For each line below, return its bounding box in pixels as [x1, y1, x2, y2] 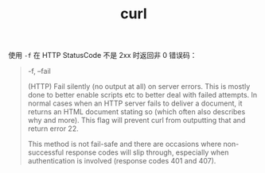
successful [27, 148, 64, 157]
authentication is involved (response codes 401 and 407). [27, 156, 216, 166]
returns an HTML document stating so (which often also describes [27, 107, 246, 117]
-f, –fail [27, 67, 52, 76]
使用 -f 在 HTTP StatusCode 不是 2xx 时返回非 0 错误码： [8, 51, 197, 60]
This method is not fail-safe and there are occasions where [27, 140, 222, 149]
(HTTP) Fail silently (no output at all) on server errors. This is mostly [27, 82, 251, 91]
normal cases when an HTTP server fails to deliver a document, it [27, 98, 243, 108]
